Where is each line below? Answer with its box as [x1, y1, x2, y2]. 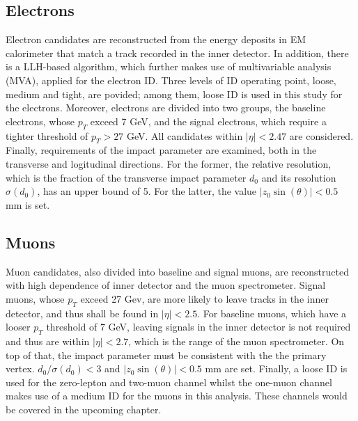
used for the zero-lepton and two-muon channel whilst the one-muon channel [6, 374, 332, 389]
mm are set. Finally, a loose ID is [205, 361, 348, 376]
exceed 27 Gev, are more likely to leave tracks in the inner [80, 291, 329, 305]
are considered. [289, 128, 354, 143]
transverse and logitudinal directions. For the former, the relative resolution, [6, 156, 332, 170]
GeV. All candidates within [126, 128, 243, 143]
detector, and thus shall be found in [6, 305, 159, 320]
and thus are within [6, 333, 90, 348]
